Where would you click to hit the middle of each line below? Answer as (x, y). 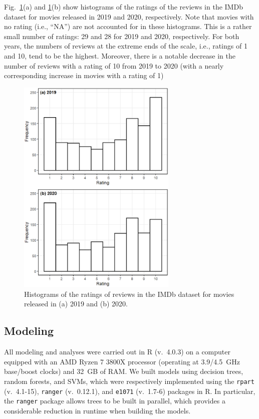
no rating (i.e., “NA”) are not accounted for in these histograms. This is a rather (128, 26)
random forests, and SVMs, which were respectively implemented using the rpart (129, 381)
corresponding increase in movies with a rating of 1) (84, 75)
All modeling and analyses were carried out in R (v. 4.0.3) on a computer (117, 352)
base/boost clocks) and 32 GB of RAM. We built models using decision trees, (124, 371)
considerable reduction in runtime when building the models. (97, 410)
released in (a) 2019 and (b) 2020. (76, 304)
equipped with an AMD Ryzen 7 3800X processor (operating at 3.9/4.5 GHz (122, 361)
